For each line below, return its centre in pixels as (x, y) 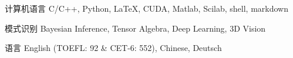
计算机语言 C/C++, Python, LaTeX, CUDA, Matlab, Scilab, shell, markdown (146, 8)
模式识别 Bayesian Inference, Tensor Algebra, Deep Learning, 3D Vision (135, 28)
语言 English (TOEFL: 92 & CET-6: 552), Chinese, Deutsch (113, 48)
